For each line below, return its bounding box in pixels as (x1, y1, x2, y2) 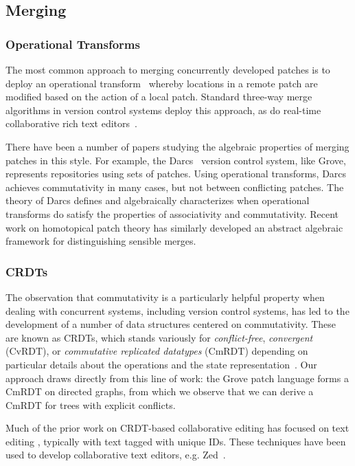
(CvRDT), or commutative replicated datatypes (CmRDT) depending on (5, 344, 308, 358)
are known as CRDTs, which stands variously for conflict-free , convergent (5, 330, 313, 344)
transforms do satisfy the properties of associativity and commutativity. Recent (5, 206, 339, 221)
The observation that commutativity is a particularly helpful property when (5, 289, 325, 304)
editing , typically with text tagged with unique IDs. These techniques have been (5, 434, 346, 448)
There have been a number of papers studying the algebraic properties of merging (5, 139, 350, 153)
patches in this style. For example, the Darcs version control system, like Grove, (5, 153, 346, 167)
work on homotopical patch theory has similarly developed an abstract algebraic (5, 220, 343, 234)
